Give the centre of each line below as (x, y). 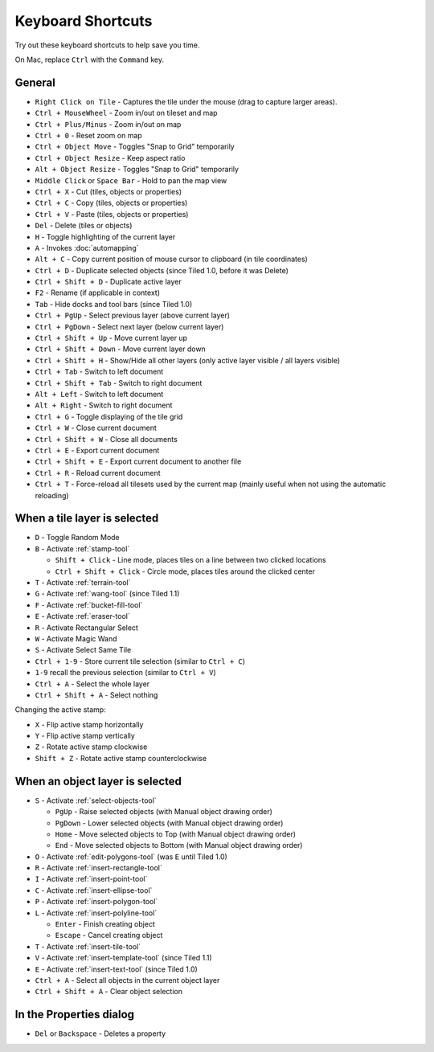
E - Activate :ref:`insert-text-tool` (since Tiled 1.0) (117, 969)
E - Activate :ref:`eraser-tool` (82, 616)
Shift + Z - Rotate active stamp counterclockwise (121, 758)
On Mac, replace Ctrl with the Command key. (90, 59)
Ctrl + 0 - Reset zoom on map (88, 136)
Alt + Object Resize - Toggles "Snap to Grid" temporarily (137, 170)
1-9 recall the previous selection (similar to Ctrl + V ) (125, 673)
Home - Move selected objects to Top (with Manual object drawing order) (176, 834)
